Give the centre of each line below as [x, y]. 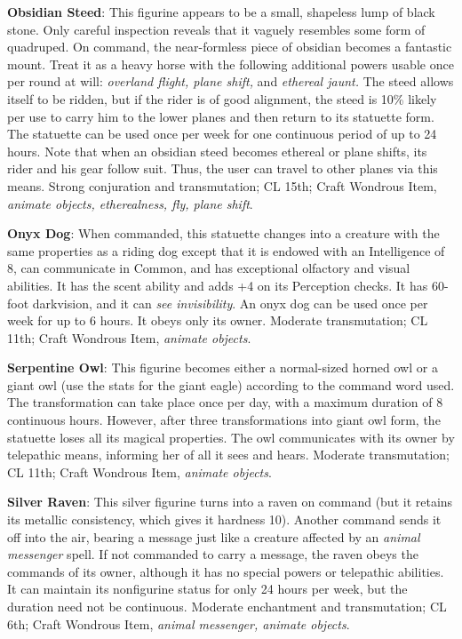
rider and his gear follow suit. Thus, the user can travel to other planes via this [223, 168]
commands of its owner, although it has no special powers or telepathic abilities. [226, 571]
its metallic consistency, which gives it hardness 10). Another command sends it [224, 519]
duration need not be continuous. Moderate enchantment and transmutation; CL [227, 606]
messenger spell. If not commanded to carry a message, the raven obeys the [213, 554]
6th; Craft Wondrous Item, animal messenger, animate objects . [179, 623]
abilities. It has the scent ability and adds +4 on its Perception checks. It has [218, 285]
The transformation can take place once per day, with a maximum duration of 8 [225, 402]
